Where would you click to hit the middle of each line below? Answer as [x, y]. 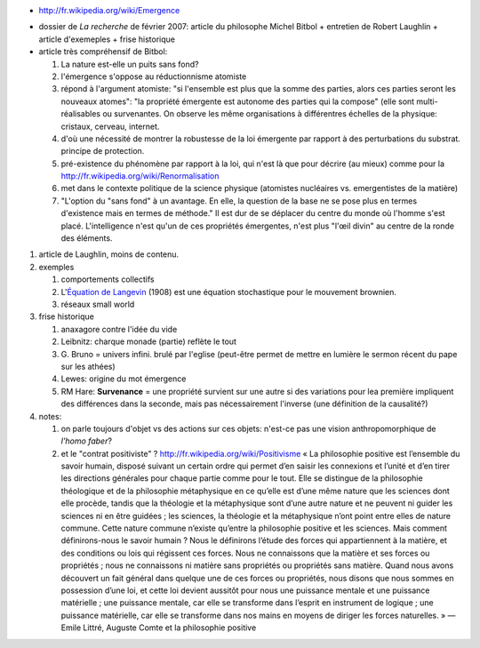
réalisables [81, 114]
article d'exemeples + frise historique [107, 39]
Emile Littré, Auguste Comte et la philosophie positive [159, 628]
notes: [50, 416]
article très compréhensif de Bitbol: [103, 52]
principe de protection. [103, 151]
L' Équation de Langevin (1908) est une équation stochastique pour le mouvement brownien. [229, 292]
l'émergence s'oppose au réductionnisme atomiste [154, 76]
